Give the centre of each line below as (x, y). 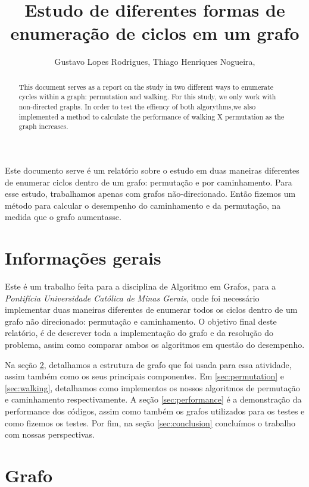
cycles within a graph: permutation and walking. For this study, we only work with (147, 97)
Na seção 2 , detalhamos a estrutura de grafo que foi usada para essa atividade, (148, 364)
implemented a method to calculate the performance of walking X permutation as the (152, 116)
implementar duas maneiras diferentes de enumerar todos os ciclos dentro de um (151, 310)
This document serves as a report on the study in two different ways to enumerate (146, 87)
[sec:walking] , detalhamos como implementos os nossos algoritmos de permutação (152, 387)
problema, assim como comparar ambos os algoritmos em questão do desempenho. (155, 345)
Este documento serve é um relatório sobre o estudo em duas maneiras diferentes (152, 170)
